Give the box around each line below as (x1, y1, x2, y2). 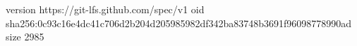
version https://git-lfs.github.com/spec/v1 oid (6, 2, 205, 16)
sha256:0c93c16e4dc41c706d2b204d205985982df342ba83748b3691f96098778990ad (6, 15, 352, 30)
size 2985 (6, 29, 44, 44)
